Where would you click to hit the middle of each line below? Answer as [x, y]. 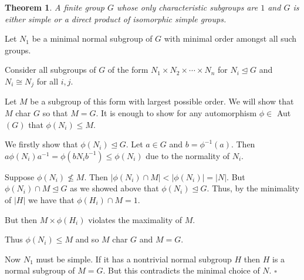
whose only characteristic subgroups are [188, 7]
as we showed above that [114, 188]
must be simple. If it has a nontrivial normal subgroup [134, 259]
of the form [128, 70]
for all [48, 81]
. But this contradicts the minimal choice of [181, 270]
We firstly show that [41, 144]
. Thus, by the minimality [253, 188]
